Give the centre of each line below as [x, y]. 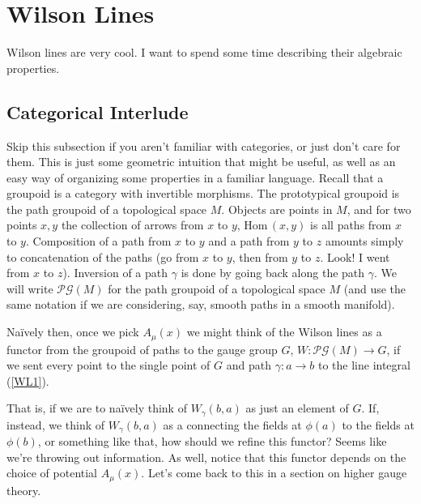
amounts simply [364, 241]
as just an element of [297, 408]
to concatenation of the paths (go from [103, 256]
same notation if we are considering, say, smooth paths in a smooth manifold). [201, 304]
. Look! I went [355, 256]
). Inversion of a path [115, 273]
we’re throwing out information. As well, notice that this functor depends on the [206, 457]
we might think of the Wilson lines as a [284, 332]
